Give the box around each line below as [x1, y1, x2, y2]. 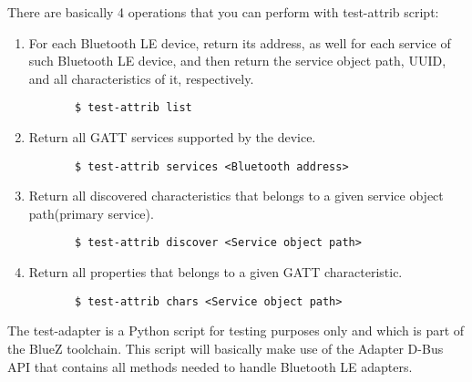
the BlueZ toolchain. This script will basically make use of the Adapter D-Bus [7, 338, 444, 357]
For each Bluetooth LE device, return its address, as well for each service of [28, 33, 451, 52]
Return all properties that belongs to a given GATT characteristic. [28, 263, 403, 282]
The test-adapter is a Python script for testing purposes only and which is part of [7, 321, 465, 340]
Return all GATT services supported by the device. [28, 128, 316, 147]
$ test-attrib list [74, 101, 192, 115]
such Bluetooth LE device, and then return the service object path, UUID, [28, 51, 446, 70]
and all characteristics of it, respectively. [28, 68, 254, 88]
